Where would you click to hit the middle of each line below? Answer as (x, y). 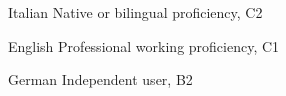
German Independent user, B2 (100, 79)
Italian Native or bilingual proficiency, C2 (135, 12)
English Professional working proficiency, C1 (144, 45)
